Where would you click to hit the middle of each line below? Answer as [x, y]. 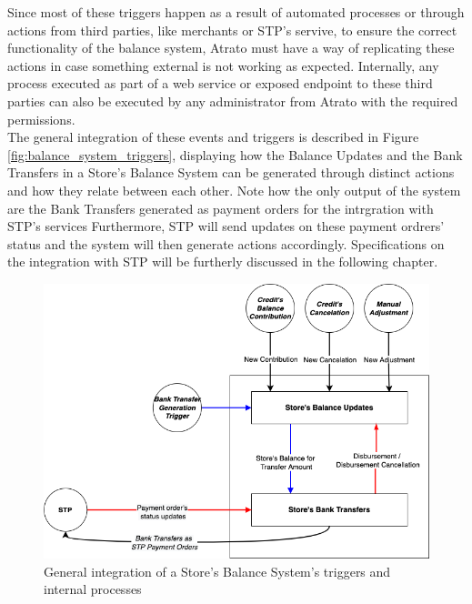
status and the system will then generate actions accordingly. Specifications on [226, 243]
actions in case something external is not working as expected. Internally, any [223, 65]
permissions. [41, 119]
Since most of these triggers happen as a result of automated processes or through [236, 12]
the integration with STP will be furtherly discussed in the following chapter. [223, 262]
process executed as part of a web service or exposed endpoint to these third [220, 83]
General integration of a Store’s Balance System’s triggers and [217, 571]
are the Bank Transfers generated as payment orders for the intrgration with [221, 208]
